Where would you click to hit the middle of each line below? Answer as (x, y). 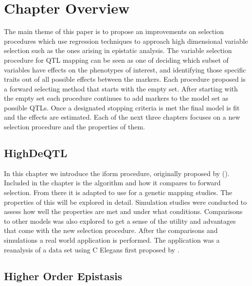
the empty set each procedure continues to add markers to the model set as (116, 98)
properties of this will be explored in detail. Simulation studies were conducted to (126, 202)
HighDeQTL (36, 153)
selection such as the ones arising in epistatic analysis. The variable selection (118, 50)
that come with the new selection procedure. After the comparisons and (111, 230)
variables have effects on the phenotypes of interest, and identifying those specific (125, 69)
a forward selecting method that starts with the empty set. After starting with (121, 88)
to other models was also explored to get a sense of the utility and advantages (120, 221)
